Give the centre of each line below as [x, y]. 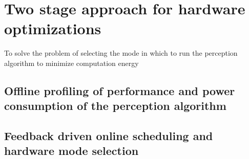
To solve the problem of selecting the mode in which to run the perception [121, 53]
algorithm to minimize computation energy [71, 63]
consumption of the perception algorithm [115, 106]
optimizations [53, 28]
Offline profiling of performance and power [120, 90]
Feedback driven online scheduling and [109, 136]
